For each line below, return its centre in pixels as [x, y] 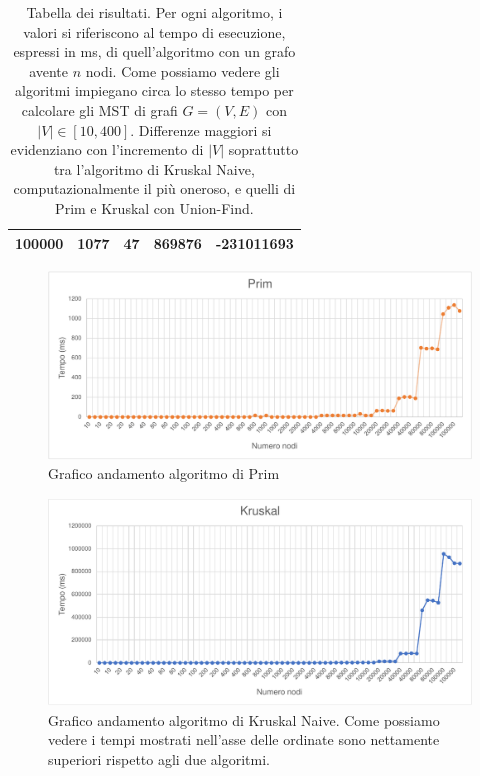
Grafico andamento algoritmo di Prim [164, 473]
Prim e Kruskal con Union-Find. [154, 207]
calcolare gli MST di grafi [99, 109]
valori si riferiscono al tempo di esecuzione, [154, 31]
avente [49, 70]
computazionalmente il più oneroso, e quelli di [154, 188]
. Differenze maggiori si [201, 129]
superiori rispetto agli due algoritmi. [159, 759]
